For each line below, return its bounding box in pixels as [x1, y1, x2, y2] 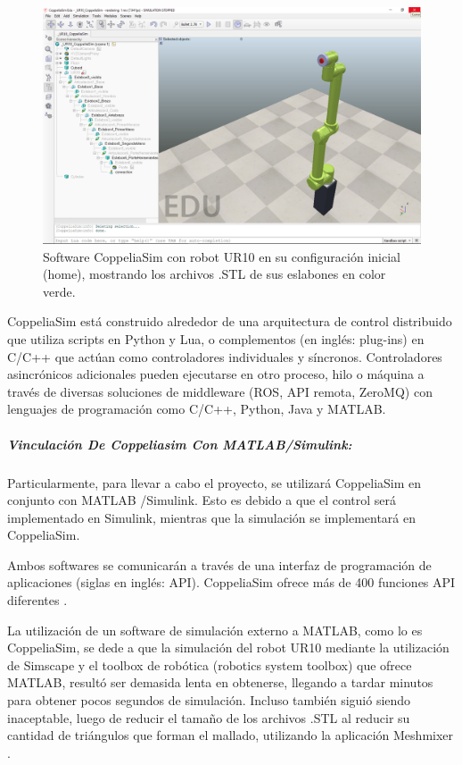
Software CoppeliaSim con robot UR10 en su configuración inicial [43, 247, 400, 265]
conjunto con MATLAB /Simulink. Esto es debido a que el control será [7, 491, 397, 509]
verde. [43, 282, 76, 300]
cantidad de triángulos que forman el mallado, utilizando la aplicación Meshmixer [7, 726, 454, 744]
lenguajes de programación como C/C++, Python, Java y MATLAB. [7, 399, 386, 418]
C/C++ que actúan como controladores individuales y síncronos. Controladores [7, 347, 442, 366]
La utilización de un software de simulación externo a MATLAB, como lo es [7, 620, 423, 639]
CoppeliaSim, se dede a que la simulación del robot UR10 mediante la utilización [7, 638, 450, 657]
